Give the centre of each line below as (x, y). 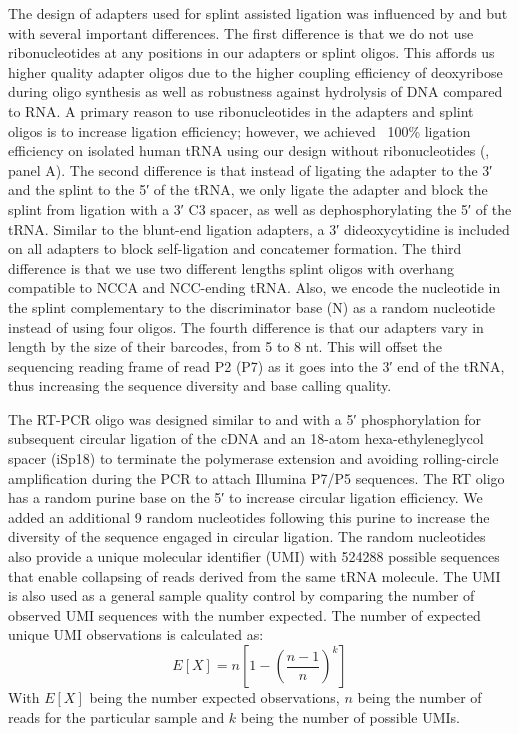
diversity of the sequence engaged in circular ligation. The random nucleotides (247, 536)
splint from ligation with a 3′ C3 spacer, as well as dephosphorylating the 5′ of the (260, 208)
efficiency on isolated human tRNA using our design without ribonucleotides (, (249, 150)
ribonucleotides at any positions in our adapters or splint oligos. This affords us (251, 52)
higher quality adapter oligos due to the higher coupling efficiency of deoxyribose (255, 71)
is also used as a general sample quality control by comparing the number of (241, 595)
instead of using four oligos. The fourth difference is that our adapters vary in (246, 326)
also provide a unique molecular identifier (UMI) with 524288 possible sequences (254, 556)
